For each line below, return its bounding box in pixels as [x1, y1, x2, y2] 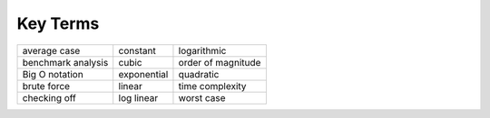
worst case [178, 91, 226, 104]
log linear [118, 91, 159, 104]
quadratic [178, 68, 220, 80]
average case [22, 44, 81, 57]
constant [118, 44, 156, 57]
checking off [22, 91, 77, 104]
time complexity [178, 79, 247, 92]
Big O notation [22, 68, 83, 80]
